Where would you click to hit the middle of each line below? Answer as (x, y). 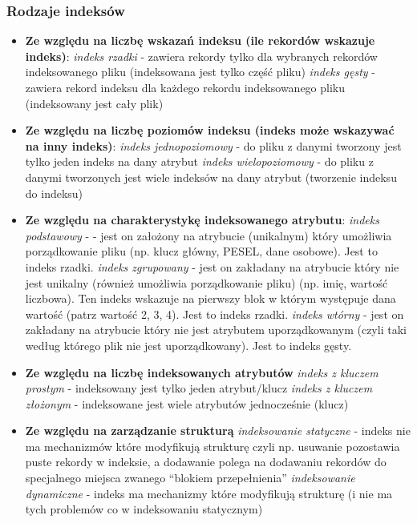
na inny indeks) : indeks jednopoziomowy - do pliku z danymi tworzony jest (213, 145)
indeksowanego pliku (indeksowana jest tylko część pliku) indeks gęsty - (200, 72)
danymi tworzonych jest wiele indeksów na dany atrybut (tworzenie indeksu (211, 177)
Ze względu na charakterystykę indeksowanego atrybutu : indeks (202, 220)
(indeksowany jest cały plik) (94, 103)
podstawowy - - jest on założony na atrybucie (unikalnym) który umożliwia (208, 235)
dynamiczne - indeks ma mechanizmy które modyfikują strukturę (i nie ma (209, 493)
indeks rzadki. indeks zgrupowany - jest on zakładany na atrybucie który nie (212, 266)
